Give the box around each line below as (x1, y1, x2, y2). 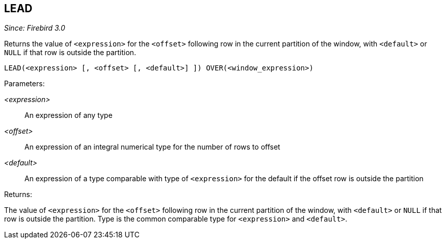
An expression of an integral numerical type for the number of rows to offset (24, 142, 280, 152)
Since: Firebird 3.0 (4, 23, 65, 33)
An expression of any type (24, 111, 113, 120)
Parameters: (4, 79, 45, 88)
